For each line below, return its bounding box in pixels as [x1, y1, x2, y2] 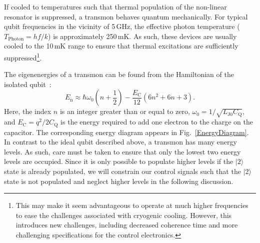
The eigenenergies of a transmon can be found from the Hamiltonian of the [4, 69, 234, 79]
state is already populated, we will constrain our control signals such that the [4, 166, 241, 176]
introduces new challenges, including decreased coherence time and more [15, 219, 238, 230]
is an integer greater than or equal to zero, [59, 106, 190, 116]
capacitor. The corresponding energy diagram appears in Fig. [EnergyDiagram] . [4, 126, 249, 137]
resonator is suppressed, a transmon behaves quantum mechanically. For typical [4, 11, 248, 21]
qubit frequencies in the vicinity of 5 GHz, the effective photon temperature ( [4, 21, 240, 31]
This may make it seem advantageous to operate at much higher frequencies [15, 200, 248, 210]
